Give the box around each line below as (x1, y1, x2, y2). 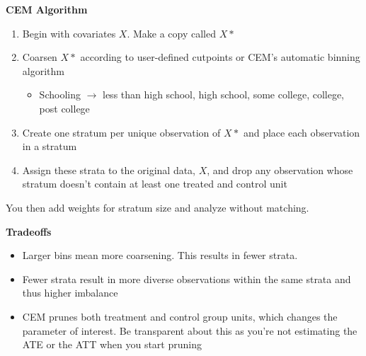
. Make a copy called (127, 25, 216, 40)
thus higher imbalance (22, 285, 118, 300)
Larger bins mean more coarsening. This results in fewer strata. (22, 248, 298, 263)
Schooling (39, 87, 81, 102)
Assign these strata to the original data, (22, 162, 196, 177)
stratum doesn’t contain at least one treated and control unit (22, 176, 287, 191)
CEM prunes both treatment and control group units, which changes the (22, 309, 338, 323)
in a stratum (22, 139, 77, 154)
